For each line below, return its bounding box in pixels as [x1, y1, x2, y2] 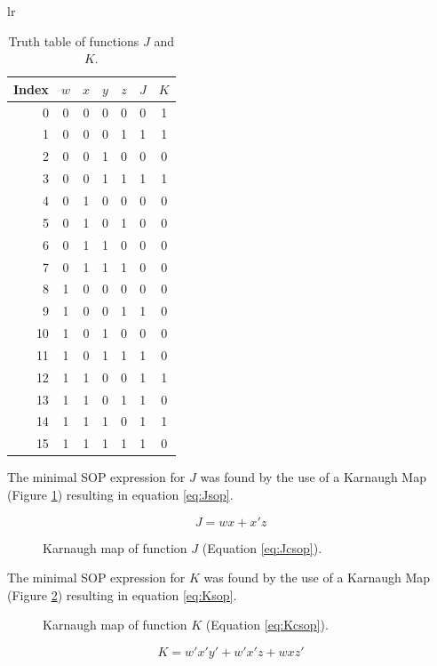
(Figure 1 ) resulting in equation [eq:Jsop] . [7, 485, 234, 503]
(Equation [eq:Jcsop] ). [202, 538, 322, 557]
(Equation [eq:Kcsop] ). [205, 615, 329, 634]
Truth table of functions [8, 31, 139, 50]
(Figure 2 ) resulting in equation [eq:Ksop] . [7, 585, 237, 604]
